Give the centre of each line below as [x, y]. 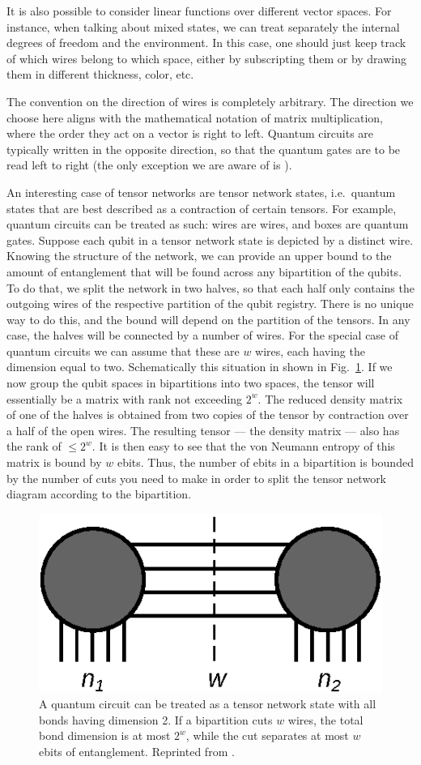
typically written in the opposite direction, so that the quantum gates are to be [204, 149]
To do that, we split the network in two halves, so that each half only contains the [210, 287]
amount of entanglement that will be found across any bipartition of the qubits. [204, 271]
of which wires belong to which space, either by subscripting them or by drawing [207, 58]
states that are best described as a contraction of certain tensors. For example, [202, 208]
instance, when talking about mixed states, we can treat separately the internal [203, 26]
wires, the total [325, 719]
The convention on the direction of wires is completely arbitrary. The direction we [210, 101]
